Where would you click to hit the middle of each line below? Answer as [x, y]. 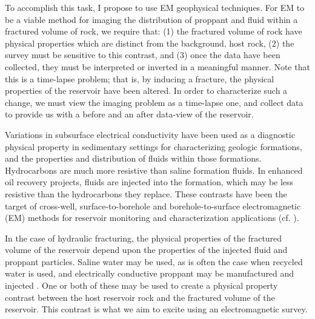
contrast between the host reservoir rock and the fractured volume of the [140, 297]
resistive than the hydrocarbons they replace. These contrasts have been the [146, 193]
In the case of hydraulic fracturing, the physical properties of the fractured [144, 238]
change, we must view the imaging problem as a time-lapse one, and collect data [154, 102]
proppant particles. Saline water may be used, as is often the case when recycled [154, 261]
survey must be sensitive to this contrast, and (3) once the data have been [143, 55]
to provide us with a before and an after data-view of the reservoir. [129, 114]
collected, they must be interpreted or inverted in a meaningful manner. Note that [157, 66]
